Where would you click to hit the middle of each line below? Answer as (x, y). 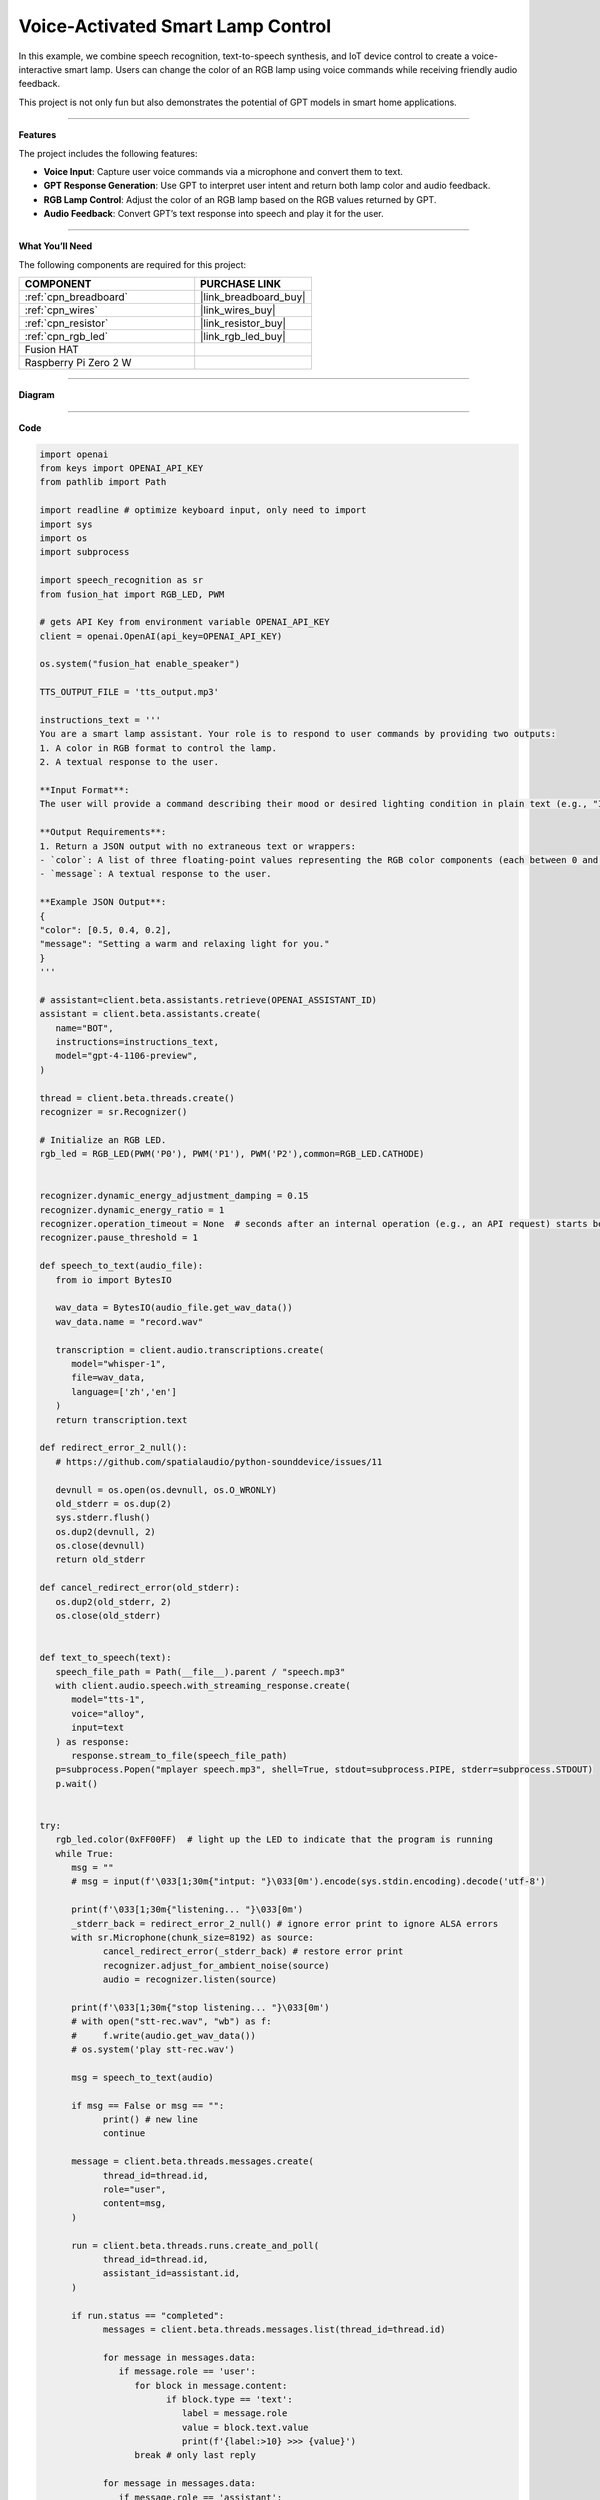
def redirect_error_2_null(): (113, 1448)
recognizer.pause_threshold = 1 (119, 1238)
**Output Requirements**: (103, 832)
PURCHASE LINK (241, 284)
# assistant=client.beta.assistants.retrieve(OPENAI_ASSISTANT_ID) (208, 999)
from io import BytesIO (113, 1279)
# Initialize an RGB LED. (103, 1139)
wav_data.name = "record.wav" (129, 1321)
